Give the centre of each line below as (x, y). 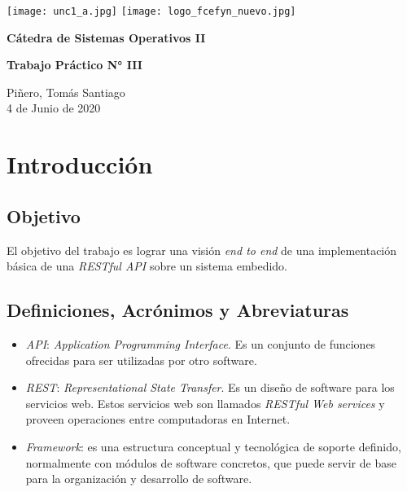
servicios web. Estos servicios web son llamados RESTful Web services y (205, 403)
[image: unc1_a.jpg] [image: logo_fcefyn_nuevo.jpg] (151, 11)
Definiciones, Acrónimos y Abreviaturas (178, 310)
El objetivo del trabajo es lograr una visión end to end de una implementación (202, 250)
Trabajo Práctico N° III (74, 65)
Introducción (80, 164)
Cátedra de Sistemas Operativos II (106, 37)
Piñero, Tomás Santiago (66, 92)
